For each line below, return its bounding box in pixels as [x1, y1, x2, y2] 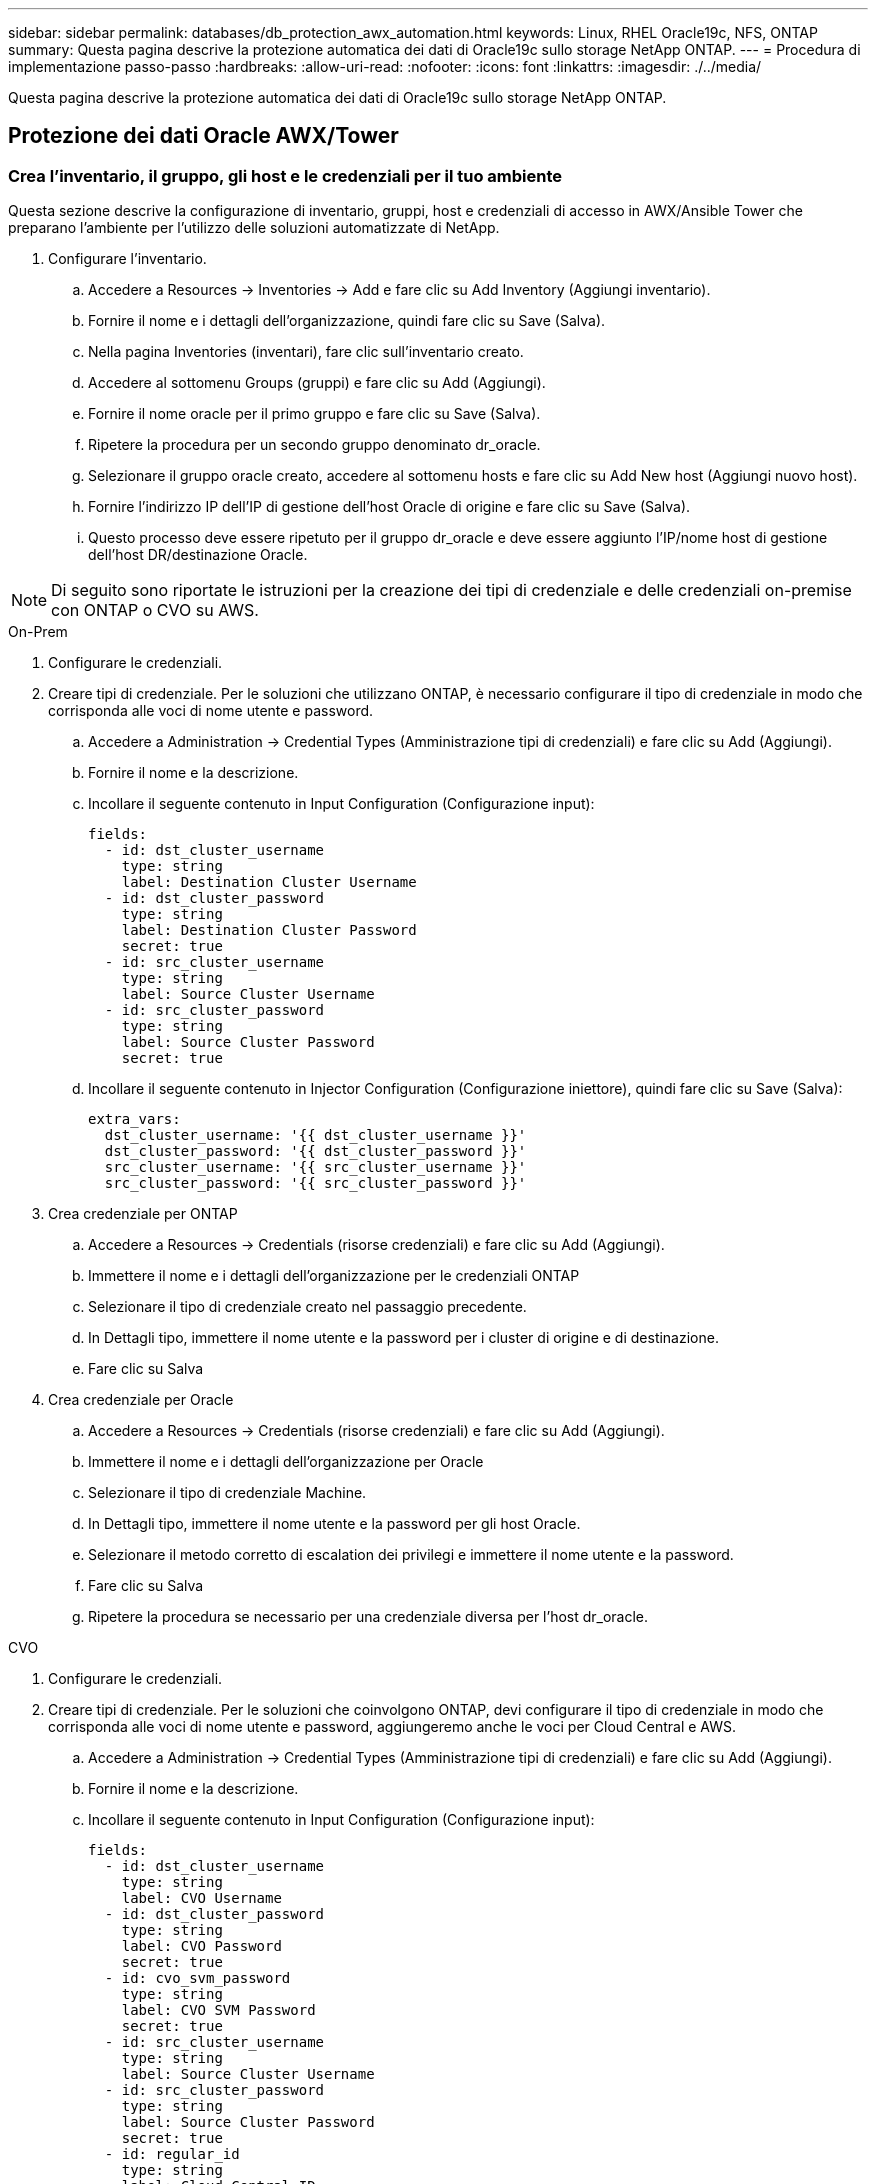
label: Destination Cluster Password [121, 922, 417, 939]
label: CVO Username [121, 1890, 282, 1907]
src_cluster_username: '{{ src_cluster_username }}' [104, 1159, 527, 1176]
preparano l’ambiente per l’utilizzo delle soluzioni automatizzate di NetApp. [8, 219, 500, 237]
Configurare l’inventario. [48, 250, 207, 268]
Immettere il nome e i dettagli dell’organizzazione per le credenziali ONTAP [88, 1267, 580, 1285]
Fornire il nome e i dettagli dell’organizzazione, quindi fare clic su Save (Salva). [88, 312, 606, 330]
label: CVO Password [121, 1938, 282, 1955]
